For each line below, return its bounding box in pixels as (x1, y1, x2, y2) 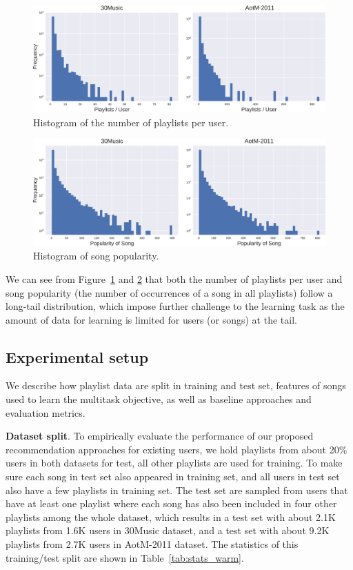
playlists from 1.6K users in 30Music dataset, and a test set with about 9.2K (6, 523, 330, 538)
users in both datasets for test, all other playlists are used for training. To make (6, 455, 343, 470)
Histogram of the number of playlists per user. (33, 115, 229, 129)
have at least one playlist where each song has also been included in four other (6, 496, 337, 511)
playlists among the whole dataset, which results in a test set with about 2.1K (6, 509, 336, 524)
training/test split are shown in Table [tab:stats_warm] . (6, 550, 244, 564)
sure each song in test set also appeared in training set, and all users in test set (6, 469, 340, 484)
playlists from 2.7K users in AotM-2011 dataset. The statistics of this (6, 537, 299, 551)
